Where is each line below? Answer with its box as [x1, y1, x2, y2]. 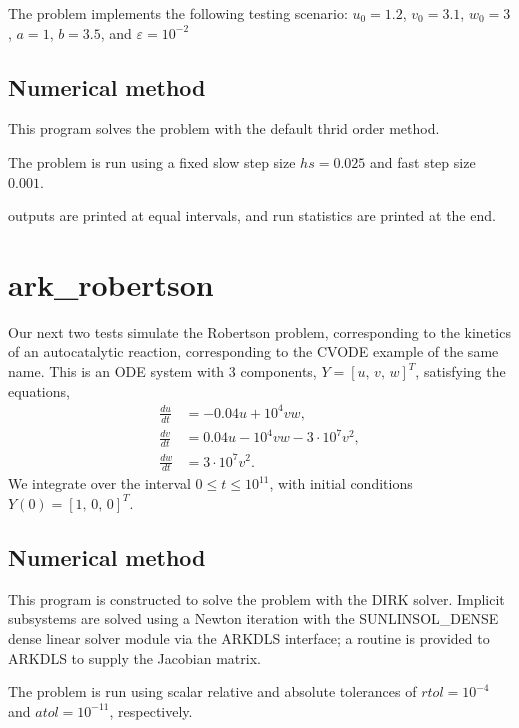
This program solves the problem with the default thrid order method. [8, 118, 440, 139]
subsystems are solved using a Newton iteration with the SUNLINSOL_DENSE [8, 608, 499, 629]
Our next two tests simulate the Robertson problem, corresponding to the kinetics [8, 321, 511, 342]
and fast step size [369, 151, 476, 172]
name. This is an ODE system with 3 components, [8, 361, 317, 382]
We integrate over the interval [8, 473, 191, 494]
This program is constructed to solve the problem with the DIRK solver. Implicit [8, 588, 505, 609]
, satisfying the [415, 361, 506, 382]
